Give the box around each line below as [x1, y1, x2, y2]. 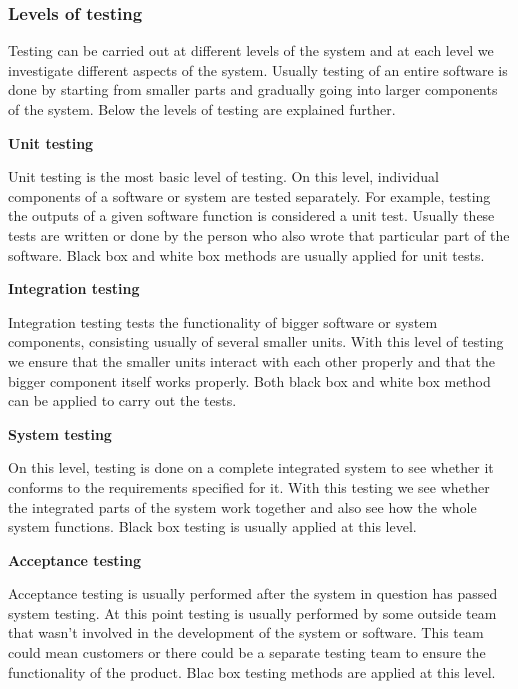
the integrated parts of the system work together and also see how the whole [8, 496, 477, 517]
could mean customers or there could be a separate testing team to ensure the [8, 642, 486, 663]
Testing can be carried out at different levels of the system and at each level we [8, 40, 494, 61]
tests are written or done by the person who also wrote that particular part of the [8, 224, 510, 245]
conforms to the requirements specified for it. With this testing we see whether [8, 476, 490, 497]
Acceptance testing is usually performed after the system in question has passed [8, 583, 498, 604]
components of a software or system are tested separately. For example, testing [8, 185, 491, 206]
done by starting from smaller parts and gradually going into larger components [8, 79, 498, 100]
